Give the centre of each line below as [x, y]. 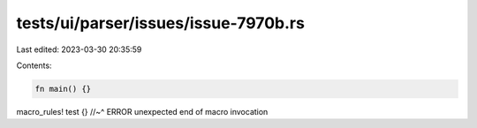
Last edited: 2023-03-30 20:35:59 [79, 49]
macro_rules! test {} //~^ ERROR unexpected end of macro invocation [142, 111]
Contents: [34, 65]
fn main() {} [63, 89]
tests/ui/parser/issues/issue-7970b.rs [160, 23]
